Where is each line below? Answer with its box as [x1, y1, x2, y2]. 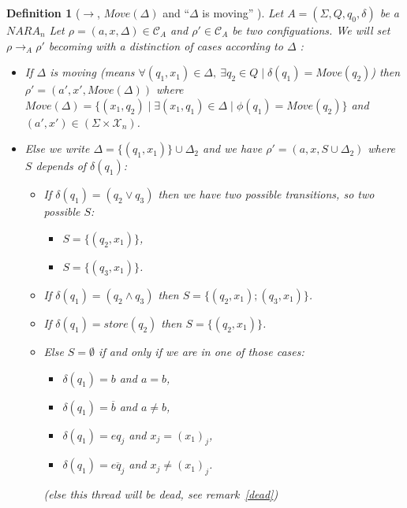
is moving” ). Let [202, 5, 284, 20]
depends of [35, 158, 87, 174]
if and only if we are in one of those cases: [99, 343, 304, 359]
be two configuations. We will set [232, 22, 390, 38]
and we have [203, 140, 263, 157]
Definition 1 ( [6, 5, 80, 20]
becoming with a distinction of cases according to [48, 37, 283, 54]
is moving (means [50, 64, 135, 80]
